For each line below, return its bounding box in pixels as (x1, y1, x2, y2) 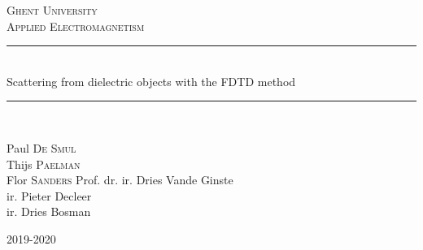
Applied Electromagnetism (7, 17, 145, 34)
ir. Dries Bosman (7, 203, 91, 220)
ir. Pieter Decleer (7, 187, 92, 204)
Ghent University (7, 2, 98, 18)
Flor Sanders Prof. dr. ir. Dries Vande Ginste (7, 171, 233, 188)
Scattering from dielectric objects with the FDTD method (7, 72, 296, 89)
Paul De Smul (7, 139, 76, 156)
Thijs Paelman (7, 155, 81, 172)
